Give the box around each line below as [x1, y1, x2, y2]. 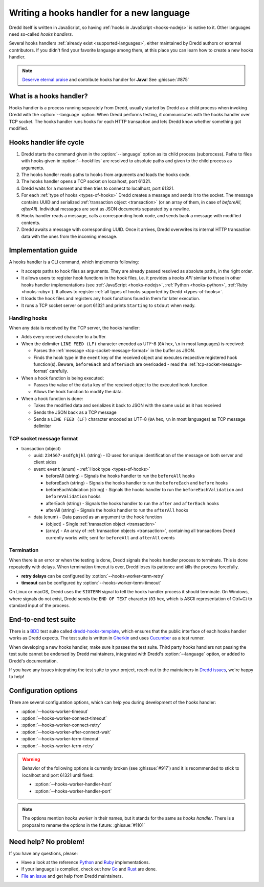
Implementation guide [9, 246, 78, 254]
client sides [33, 459, 57, 465]
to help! [9, 674, 24, 680]
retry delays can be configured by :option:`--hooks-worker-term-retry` [21, 573, 165, 579]
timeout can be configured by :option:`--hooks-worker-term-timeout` [21, 580, 161, 585]
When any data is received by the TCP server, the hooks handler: [9, 325, 140, 330]
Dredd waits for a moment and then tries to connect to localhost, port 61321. [21, 185, 175, 191]
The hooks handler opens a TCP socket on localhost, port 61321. [21, 178, 151, 184]
